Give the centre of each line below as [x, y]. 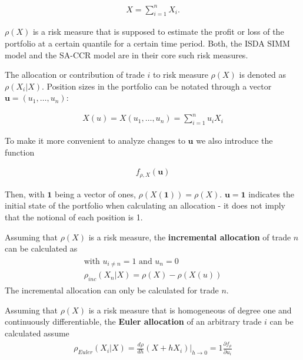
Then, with [25, 194]
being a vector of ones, [95, 194]
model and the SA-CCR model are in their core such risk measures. [126, 55]
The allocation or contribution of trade [75, 75]
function [20, 152]
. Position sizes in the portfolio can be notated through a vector [157, 86]
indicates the [272, 194]
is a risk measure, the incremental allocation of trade [190, 237]
